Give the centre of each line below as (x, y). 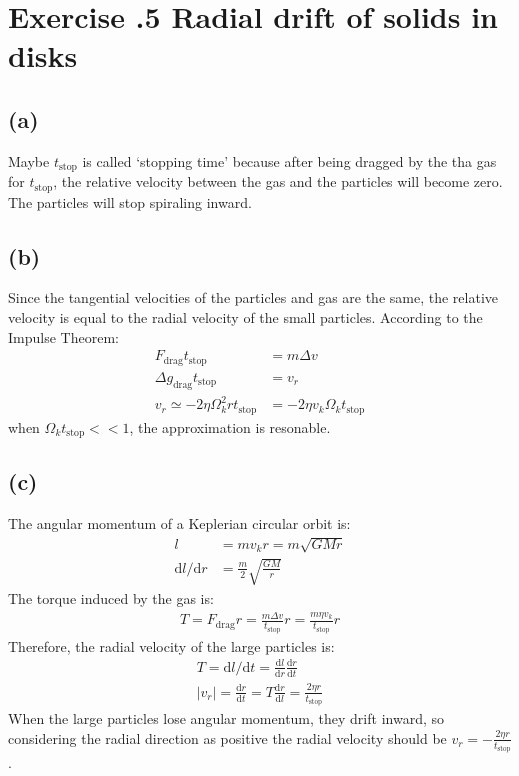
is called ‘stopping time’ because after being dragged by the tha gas (289, 160)
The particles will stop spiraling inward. (130, 201)
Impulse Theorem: (63, 336)
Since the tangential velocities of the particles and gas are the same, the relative (253, 297)
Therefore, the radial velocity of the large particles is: (171, 645)
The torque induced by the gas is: (111, 597)
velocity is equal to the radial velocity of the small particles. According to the (245, 317)
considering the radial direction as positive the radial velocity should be (227, 737)
